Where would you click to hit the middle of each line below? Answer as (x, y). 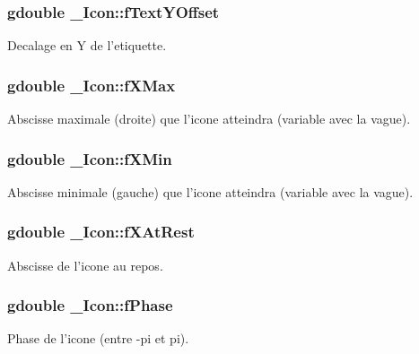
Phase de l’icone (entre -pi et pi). (98, 338)
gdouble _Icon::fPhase (90, 305)
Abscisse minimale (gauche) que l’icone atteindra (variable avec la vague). (210, 191)
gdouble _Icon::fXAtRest (101, 232)
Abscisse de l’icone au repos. (85, 265)
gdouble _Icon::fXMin (90, 158)
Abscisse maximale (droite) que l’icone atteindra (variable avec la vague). (209, 119)
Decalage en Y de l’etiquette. (87, 45)
